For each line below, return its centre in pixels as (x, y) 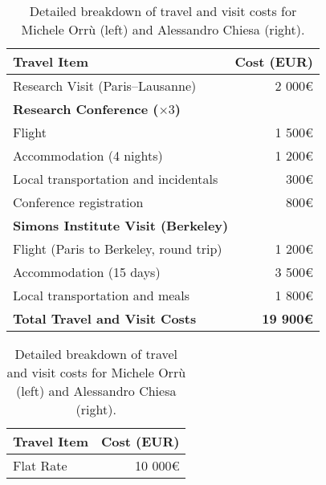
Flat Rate (40, 465)
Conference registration (78, 202)
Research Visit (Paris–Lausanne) (105, 86)
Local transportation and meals (102, 295)
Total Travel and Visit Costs (105, 318)
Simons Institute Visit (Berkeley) (121, 225)
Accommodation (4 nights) (88, 155)
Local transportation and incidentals (116, 179)
